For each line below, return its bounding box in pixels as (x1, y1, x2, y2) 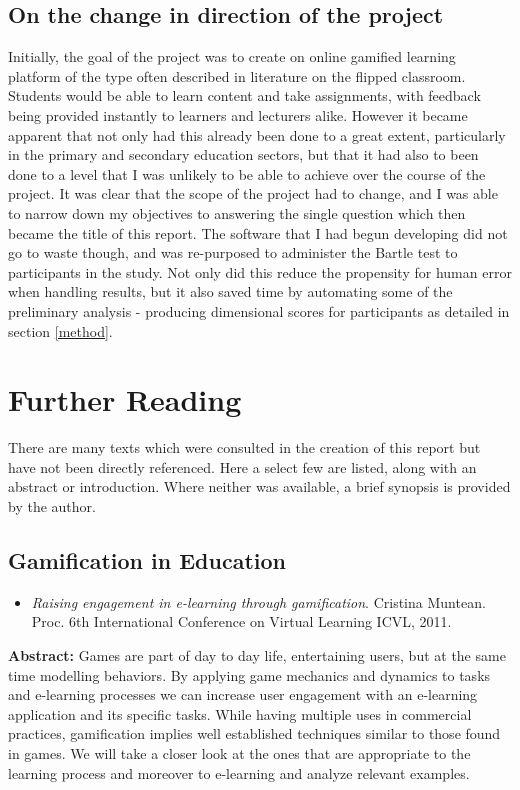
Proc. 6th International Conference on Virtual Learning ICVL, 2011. (31, 611, 452, 632)
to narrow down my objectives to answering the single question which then (8, 202, 466, 223)
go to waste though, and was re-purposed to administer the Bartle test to (8, 242, 458, 263)
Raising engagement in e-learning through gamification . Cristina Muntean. (31, 591, 486, 612)
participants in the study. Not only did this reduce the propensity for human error (8, 261, 512, 282)
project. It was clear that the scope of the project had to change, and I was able (8, 183, 498, 204)
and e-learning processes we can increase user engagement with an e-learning (8, 684, 478, 705)
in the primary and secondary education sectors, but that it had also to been (8, 144, 479, 165)
